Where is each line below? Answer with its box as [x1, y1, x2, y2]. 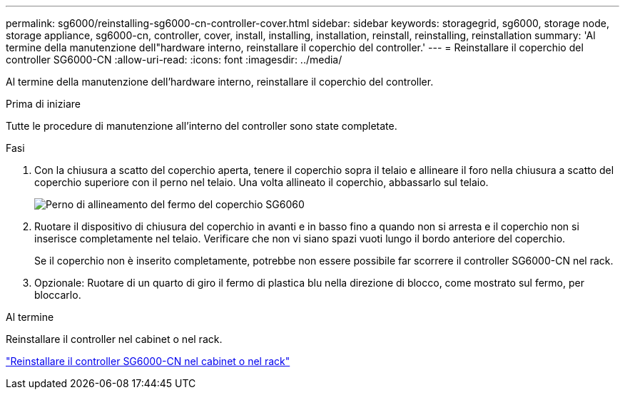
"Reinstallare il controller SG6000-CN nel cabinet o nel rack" [6, 355, 290, 367]
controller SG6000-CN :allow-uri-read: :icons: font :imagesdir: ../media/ [6, 53, 342, 66]
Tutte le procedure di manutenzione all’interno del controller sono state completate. [6, 120, 397, 132]
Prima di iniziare [6, 98, 81, 110]
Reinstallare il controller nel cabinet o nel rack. [6, 333, 223, 345]
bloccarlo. [34, 289, 81, 301]
